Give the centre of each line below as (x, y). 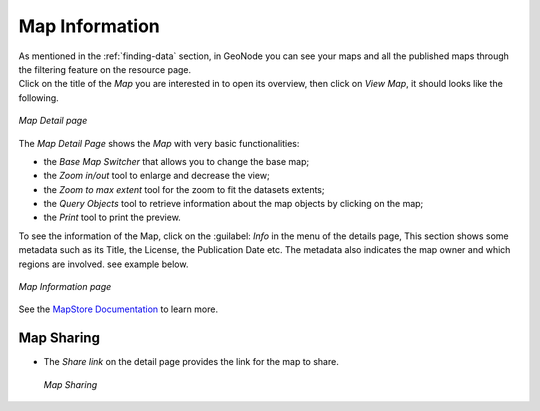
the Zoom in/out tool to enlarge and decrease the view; (156, 176)
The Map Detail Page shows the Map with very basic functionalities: (159, 143)
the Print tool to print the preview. (112, 217)
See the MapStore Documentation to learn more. (118, 309)
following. (38, 97)
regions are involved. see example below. (103, 264)
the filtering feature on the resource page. (105, 69)
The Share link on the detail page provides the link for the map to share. (191, 362)
